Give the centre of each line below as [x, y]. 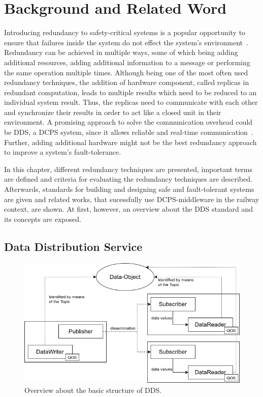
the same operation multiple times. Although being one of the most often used [126, 72]
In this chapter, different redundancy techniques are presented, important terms [128, 169]
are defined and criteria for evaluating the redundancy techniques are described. [128, 179]
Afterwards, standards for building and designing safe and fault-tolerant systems [129, 189]
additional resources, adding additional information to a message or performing [127, 62]
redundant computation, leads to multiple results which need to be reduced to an [130, 92]
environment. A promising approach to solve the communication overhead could [128, 122]
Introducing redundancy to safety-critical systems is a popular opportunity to [125, 32]
